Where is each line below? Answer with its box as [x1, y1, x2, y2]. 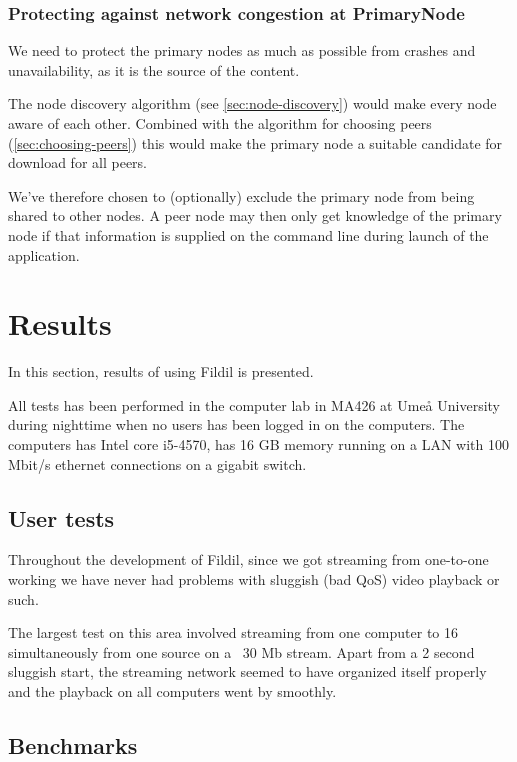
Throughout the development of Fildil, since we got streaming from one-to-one [8, 549, 489, 570]
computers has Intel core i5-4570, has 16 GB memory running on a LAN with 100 [8, 434, 509, 455]
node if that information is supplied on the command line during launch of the [8, 224, 489, 245]
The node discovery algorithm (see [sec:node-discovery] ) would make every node [8, 93, 497, 114]
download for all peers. [8, 152, 148, 173]
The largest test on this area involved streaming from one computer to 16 [8, 622, 459, 643]
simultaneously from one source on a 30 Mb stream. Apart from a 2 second [8, 641, 475, 662]
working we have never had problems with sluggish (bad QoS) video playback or [8, 569, 500, 590]
